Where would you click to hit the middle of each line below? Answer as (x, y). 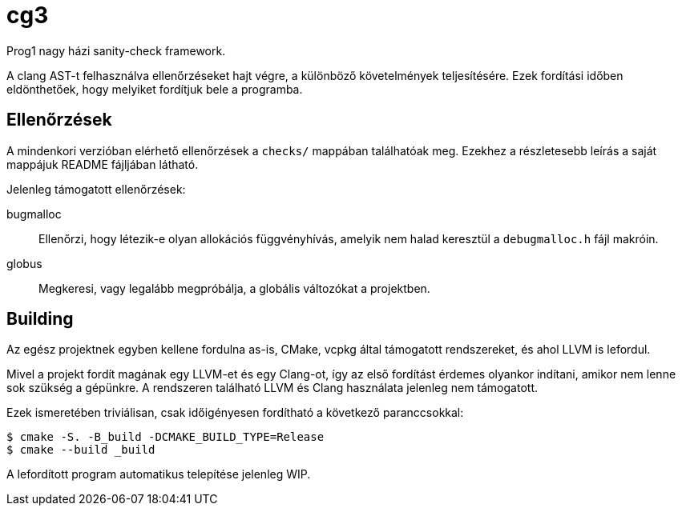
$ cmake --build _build (81, 450)
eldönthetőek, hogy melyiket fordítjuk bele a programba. (155, 89)
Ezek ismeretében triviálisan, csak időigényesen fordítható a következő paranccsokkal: (235, 413)
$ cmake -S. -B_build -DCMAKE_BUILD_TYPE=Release (165, 437)
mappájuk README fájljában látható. (103, 164)
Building (40, 319)
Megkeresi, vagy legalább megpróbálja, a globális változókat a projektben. (234, 288)
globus (24, 263)
